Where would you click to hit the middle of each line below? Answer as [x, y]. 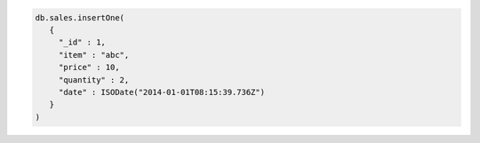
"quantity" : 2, [94, 79]
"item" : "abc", [94, 55]
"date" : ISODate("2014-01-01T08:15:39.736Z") [162, 92]
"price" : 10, [89, 68]
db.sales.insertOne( [80, 17]
